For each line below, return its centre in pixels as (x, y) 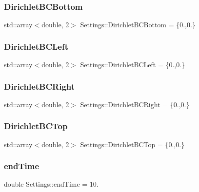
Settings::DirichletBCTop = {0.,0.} (132, 144)
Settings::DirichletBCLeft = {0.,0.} (133, 65)
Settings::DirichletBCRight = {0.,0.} (135, 104)
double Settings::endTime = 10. (51, 184)
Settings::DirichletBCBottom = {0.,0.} (138, 25)
